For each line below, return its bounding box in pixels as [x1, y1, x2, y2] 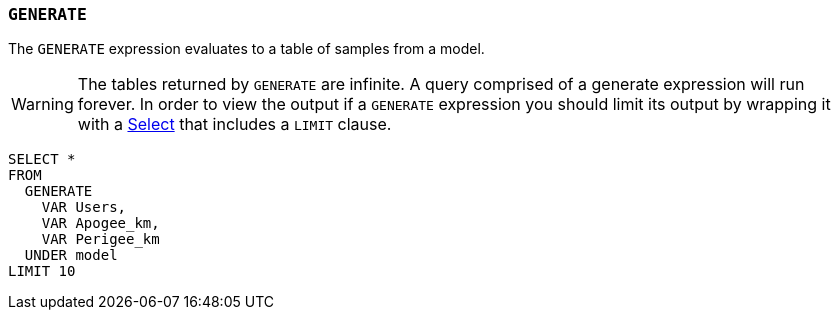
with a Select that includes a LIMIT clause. [77, 114, 392, 135]
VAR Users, [41, 199, 127, 216]
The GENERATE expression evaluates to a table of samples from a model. [8, 40, 485, 58]
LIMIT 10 [8, 263, 76, 280]
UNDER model [24, 247, 118, 264]
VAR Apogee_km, [41, 215, 160, 232]
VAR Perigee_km [41, 231, 160, 248]
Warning [11, 94, 74, 115]
